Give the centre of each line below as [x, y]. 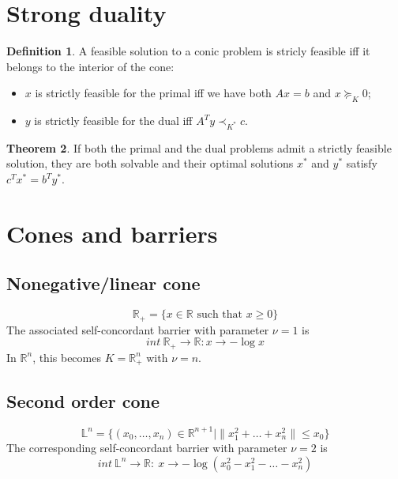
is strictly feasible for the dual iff [113, 121]
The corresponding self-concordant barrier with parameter [147, 448]
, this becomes [67, 357]
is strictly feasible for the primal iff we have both [153, 93]
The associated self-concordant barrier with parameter [138, 329]
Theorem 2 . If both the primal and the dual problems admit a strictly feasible [199, 147]
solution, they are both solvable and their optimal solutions [150, 163]
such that [220, 315]
